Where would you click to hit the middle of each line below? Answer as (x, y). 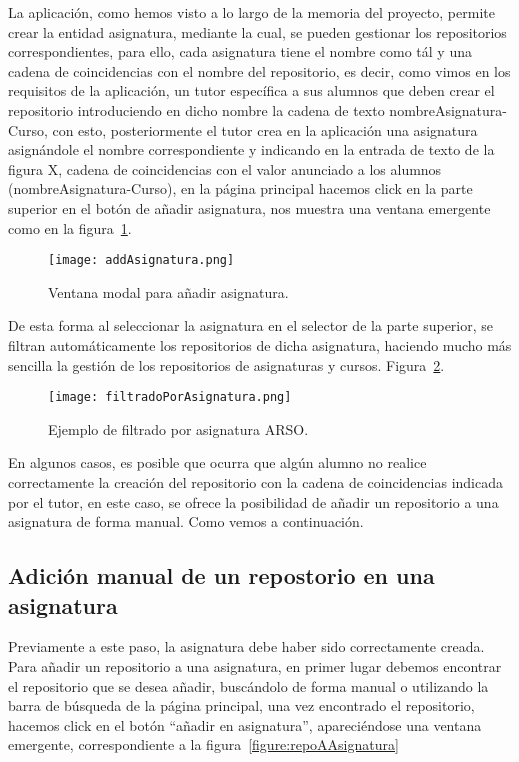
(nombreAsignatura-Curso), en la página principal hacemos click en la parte (240, 188)
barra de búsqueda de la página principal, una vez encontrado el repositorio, (241, 705)
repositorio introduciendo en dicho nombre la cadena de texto (196, 109)
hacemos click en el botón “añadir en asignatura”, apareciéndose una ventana (245, 724)
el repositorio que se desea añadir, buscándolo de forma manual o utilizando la (248, 685)
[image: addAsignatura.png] (141, 260)
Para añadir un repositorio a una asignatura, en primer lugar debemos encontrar (255, 665)
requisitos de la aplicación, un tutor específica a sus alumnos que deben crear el (251, 90)
